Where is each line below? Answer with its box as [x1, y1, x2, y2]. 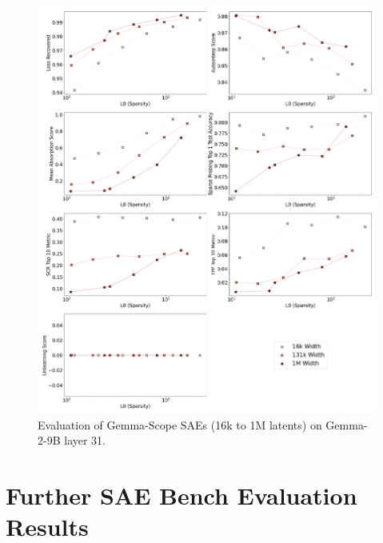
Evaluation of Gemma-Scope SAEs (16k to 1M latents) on [38, 416, 322, 433]
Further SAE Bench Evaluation [6, 478, 357, 511]
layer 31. [64, 432, 106, 449]
